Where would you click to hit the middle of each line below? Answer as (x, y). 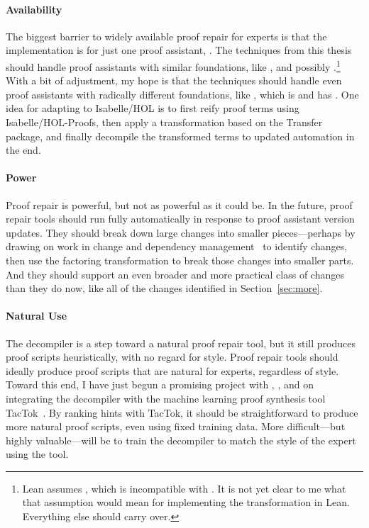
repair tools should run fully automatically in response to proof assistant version (180, 219)
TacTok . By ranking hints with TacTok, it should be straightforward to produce (182, 412)
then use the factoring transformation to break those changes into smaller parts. (180, 260)
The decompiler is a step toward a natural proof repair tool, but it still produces (181, 343)
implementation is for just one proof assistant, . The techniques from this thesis (179, 50)
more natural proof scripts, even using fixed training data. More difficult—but (176, 426)
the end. (23, 150)
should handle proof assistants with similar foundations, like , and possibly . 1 (173, 65)
